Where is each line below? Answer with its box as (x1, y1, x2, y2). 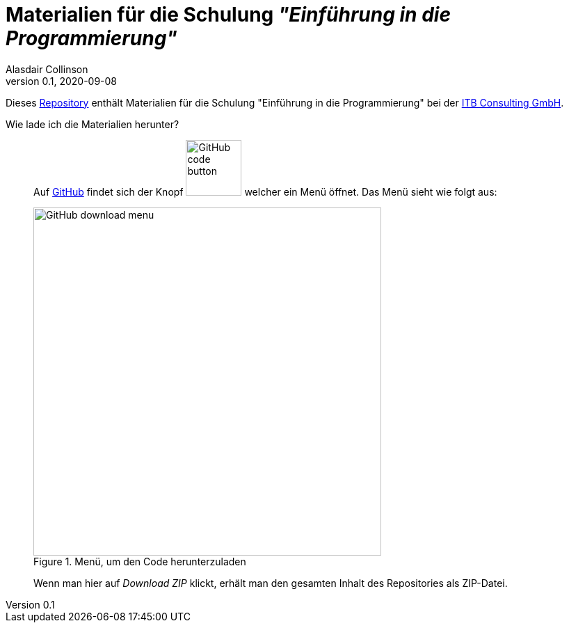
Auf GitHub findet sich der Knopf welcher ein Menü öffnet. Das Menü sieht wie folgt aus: (33, 185, 497, 198)
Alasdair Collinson (6, 63, 88, 75)
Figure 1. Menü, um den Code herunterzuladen (33, 555, 246, 567)
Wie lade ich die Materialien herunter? (6, 118, 179, 130)
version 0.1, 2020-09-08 (6, 74, 118, 87)
